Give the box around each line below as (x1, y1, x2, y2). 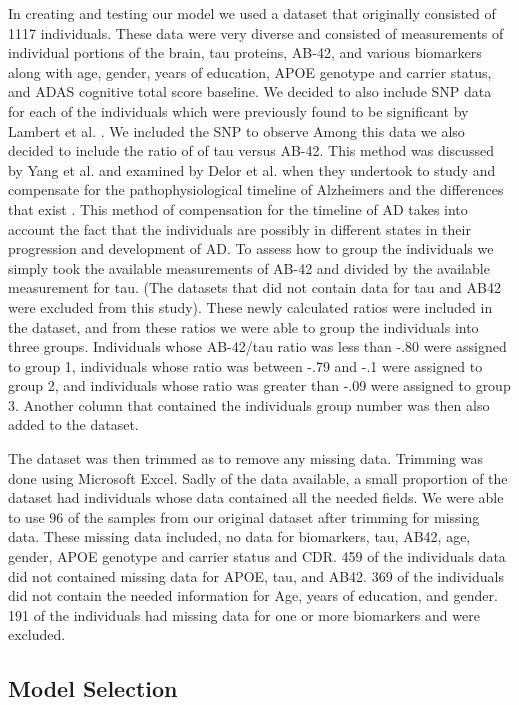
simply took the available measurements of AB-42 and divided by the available (8, 257, 490, 278)
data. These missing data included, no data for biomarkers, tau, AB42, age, (8, 526, 471, 547)
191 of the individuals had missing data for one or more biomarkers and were (8, 604, 480, 625)
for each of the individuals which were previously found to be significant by (8, 100, 469, 121)
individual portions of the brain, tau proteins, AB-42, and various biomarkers (8, 42, 482, 63)
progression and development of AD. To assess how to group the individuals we (8, 238, 494, 259)
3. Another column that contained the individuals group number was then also (8, 394, 490, 415)
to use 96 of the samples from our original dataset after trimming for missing (8, 506, 480, 527)
